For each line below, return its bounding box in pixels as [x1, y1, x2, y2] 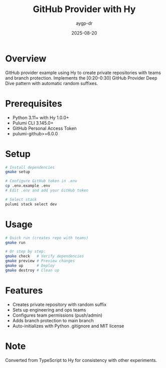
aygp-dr [76, 20, 93, 26]
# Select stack [5, 197, 37, 202]
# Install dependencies [5, 165, 55, 170]
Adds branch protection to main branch [12, 317, 94, 323]
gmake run [5, 240, 26, 245]
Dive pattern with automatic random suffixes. [5, 80, 98, 86]
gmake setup [5, 170, 30, 175]
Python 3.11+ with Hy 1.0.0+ [12, 114, 69, 120]
